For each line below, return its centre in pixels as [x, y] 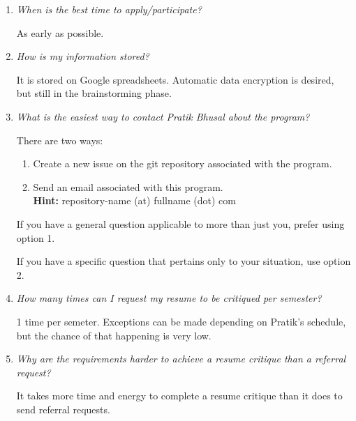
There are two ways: [60, 140]
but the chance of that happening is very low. [114, 335]
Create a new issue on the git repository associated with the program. [183, 163]
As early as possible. [60, 32]
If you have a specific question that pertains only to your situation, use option [184, 261]
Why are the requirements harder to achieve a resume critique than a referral [181, 359]
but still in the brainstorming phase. [94, 93]
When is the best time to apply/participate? [109, 9]
